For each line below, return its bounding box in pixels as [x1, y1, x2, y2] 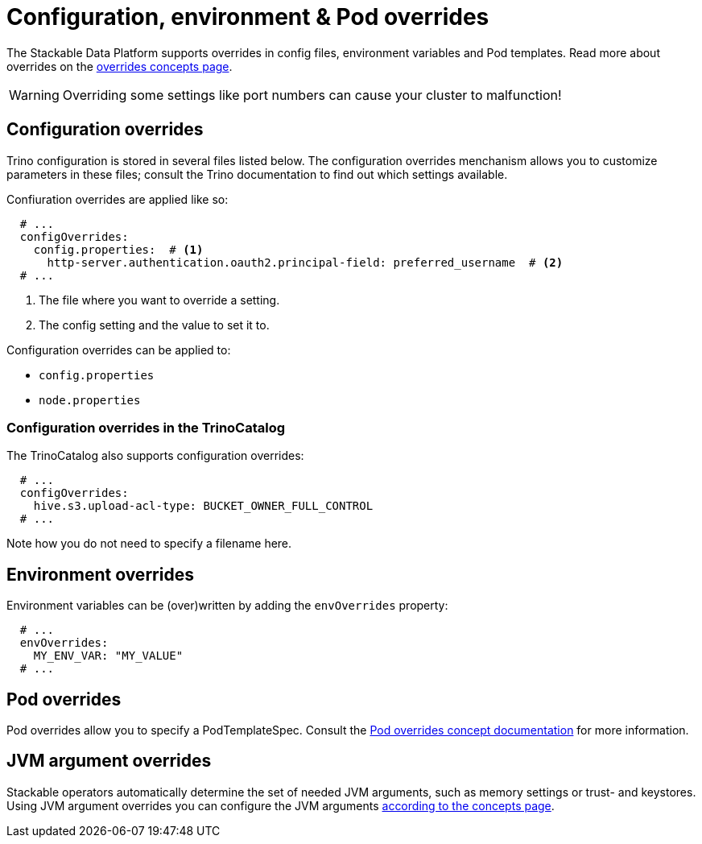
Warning [9, 86, 60, 103]
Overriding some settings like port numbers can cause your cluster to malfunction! [62, 86, 562, 103]
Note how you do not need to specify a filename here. [6, 536, 292, 551]
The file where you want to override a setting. [39, 292, 280, 307]
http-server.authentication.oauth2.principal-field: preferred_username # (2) [47, 255, 564, 269]
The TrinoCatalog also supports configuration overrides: [6, 449, 304, 463]
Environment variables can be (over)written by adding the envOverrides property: [6, 598, 448, 613]
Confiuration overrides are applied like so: [6, 192, 229, 206]
